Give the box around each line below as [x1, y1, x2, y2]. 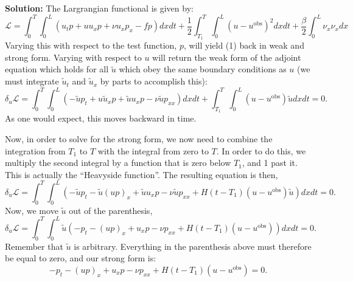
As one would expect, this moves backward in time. [5, 112, 197, 125]
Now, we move [5, 204, 58, 216]
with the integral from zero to [97, 144, 209, 157]
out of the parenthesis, [69, 204, 153, 216]
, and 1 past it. [242, 156, 298, 169]
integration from [5, 144, 66, 157]
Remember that [5, 239, 63, 252]
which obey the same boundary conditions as [119, 63, 287, 75]
